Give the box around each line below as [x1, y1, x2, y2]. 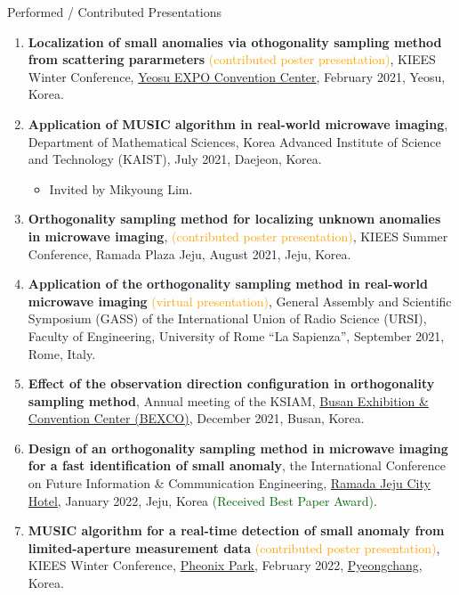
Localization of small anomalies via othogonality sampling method [28, 32, 442, 51]
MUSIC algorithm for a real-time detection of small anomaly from [28, 521, 445, 540]
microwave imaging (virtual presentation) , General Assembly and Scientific [28, 291, 452, 310]
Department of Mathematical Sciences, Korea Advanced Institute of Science [28, 132, 441, 151]
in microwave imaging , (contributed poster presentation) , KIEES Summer [28, 226, 448, 245]
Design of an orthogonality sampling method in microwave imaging [28, 438, 448, 457]
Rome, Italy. [28, 344, 96, 363]
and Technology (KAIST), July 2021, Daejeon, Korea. [28, 150, 322, 168]
